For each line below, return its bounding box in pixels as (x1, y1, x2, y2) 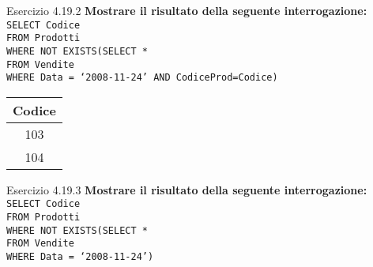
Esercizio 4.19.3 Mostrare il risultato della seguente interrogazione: (6, 181, 367, 197)
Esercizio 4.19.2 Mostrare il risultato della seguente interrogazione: (6, 2, 367, 18)
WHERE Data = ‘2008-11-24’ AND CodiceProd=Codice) (6, 72, 278, 84)
